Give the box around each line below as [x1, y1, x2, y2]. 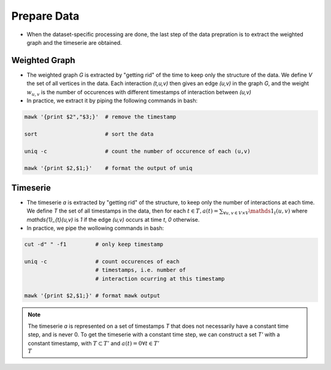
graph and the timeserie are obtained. [26, 39, 122, 46]
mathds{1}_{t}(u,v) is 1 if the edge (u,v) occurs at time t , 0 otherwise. [26, 216, 200, 223]
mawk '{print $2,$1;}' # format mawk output [24, 292, 161, 300]
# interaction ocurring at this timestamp [95, 275, 225, 282]
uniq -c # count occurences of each [24, 258, 180, 265]
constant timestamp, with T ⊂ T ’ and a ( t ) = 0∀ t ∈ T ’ [28, 339, 159, 347]
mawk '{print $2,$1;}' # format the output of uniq [24, 165, 192, 172]
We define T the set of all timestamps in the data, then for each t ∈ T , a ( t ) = [26, 207, 219, 214]
